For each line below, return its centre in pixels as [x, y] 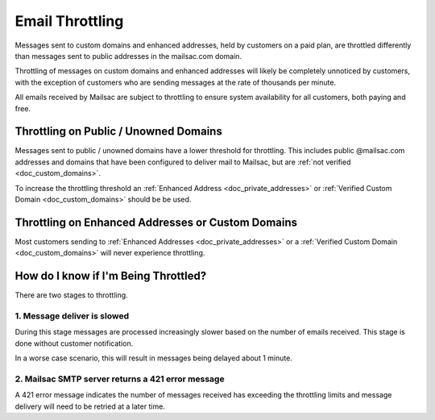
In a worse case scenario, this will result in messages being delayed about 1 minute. [154, 358]
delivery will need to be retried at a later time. [90, 406]
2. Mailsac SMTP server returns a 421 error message [120, 379]
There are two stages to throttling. [71, 295]
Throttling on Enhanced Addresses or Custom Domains [156, 222]
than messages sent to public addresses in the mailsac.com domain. [128, 56]
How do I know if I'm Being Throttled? [111, 276]
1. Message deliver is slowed [72, 316]
